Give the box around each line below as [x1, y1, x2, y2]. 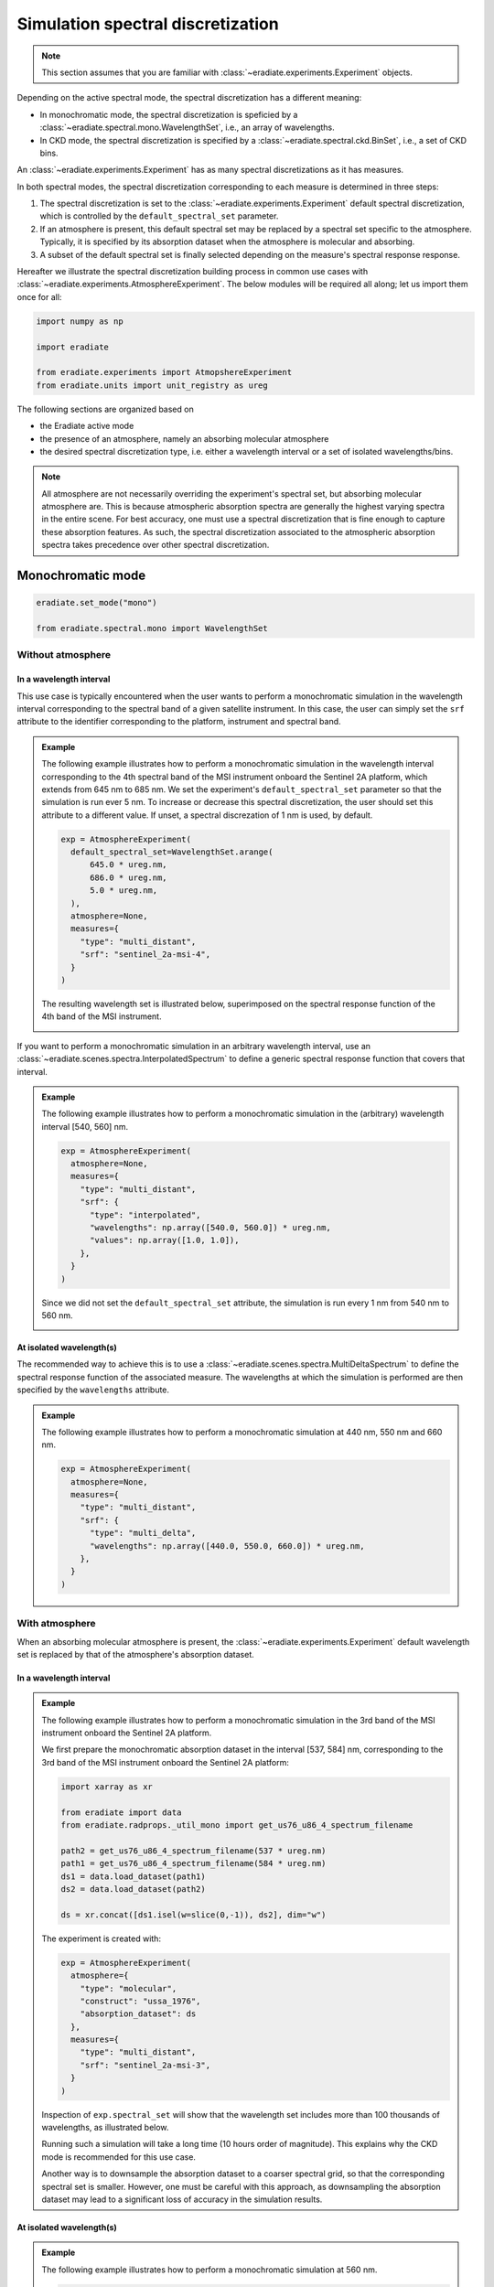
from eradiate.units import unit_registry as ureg [36, 380, 269, 391]
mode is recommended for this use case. [41, 2151, 197, 2163]
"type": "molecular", [80, 1983, 177, 1993]
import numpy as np [36, 316, 123, 327]
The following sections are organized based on [16, 403, 194, 414]
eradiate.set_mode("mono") [36, 597, 157, 608]
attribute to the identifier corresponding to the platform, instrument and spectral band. [16, 716, 342, 727]
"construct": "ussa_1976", [80, 1995, 201, 2006]
